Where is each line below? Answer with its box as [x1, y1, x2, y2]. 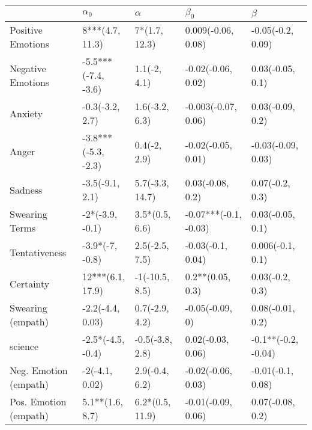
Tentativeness [10, 245, 67, 259]
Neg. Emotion [10, 363, 68, 378]
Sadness [10, 182, 43, 197]
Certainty [10, 276, 50, 290]
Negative [10, 61, 46, 75]
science [10, 339, 39, 353]
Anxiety [10, 106, 43, 120]
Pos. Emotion [10, 395, 67, 409]
